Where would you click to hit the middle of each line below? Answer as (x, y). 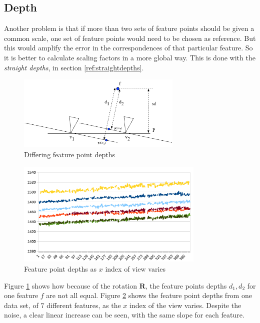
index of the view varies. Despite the (185, 305)
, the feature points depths (186, 285)
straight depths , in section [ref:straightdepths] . (74, 67)
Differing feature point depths (69, 154)
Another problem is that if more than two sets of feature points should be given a (129, 28)
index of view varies (135, 268)
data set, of (21, 305)
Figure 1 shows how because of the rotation (71, 285)
